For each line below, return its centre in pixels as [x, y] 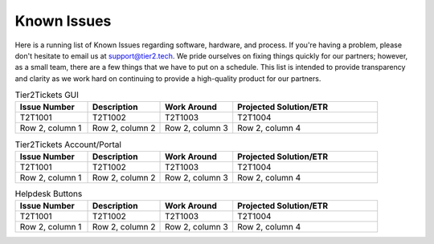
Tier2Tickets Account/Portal [68, 144]
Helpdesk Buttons [49, 194]
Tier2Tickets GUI [47, 95]
